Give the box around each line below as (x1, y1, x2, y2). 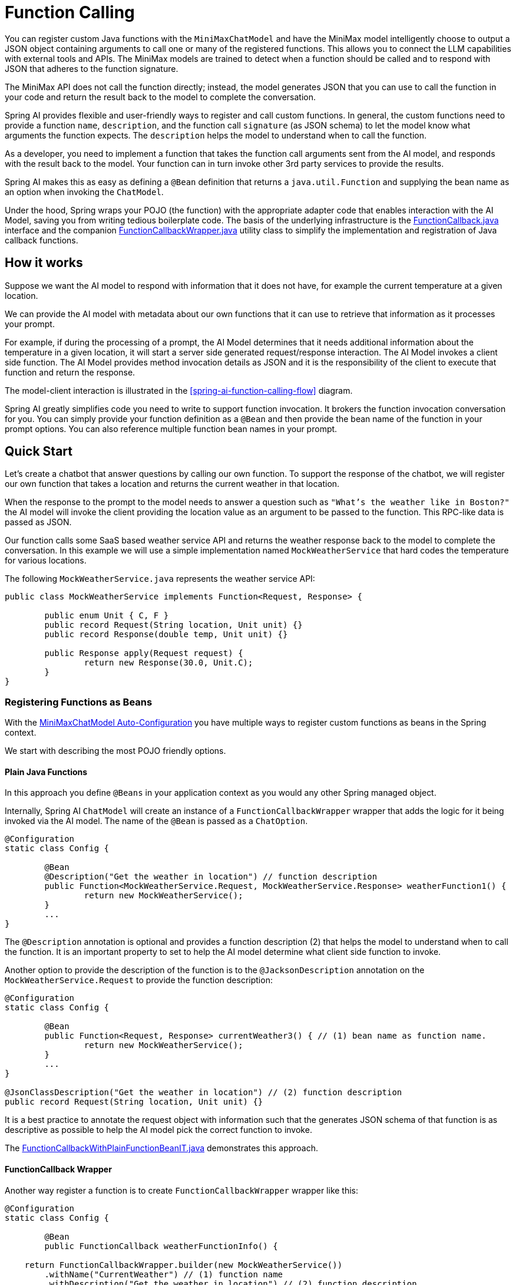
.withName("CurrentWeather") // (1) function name (44, 1269, 283, 1279)
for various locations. (5, 555, 87, 566)
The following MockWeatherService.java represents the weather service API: (5, 574, 315, 584)
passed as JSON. (5, 517, 72, 528)
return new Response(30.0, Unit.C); (84, 658, 253, 668)
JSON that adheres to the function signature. (5, 63, 178, 74)
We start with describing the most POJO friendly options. (5, 746, 226, 756)
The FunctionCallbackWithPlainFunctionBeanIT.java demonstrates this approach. (5, 1143, 319, 1154)
